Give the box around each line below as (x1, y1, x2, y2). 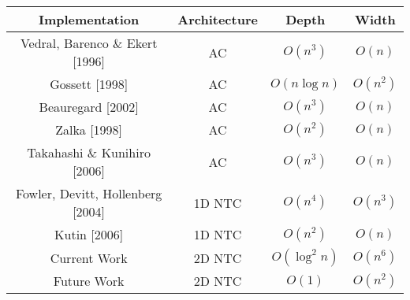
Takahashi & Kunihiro (27, 143, 151, 161)
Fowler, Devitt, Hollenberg (15, 184, 162, 202)
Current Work (50, 248, 128, 267)
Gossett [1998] (50, 75, 129, 93)
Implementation (38, 10, 140, 28)
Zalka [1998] (55, 120, 123, 139)
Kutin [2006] (54, 225, 124, 243)
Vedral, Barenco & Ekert (20, 34, 158, 52)
